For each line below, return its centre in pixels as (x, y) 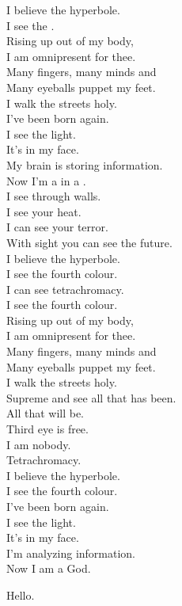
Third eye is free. (47, 429)
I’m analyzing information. (71, 553)
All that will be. (45, 413)
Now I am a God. (49, 568)
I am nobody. (39, 444)
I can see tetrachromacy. (65, 289)
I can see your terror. (57, 227)
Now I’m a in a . (46, 180)
